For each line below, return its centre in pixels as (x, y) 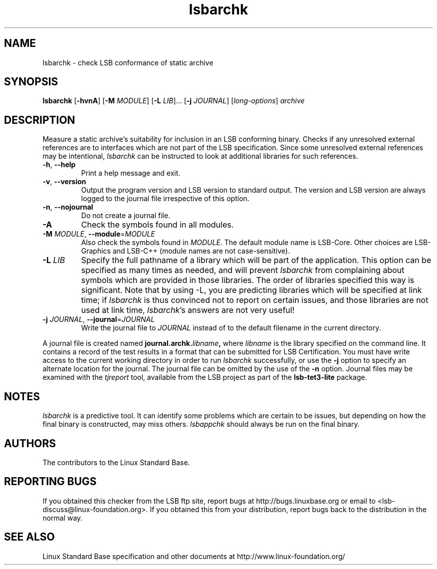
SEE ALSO (29, 537)
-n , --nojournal (68, 207)
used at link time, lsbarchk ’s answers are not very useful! (188, 310)
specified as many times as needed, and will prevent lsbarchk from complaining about (243, 270)
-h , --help (59, 165)
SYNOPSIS (31, 82)
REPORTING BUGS (50, 482)
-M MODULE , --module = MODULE (99, 234)
